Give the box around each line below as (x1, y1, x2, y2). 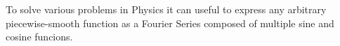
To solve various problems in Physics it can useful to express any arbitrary (6, 2, 327, 16)
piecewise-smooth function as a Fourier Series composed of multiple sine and (6, 15, 334, 30)
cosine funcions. (6, 29, 73, 44)
